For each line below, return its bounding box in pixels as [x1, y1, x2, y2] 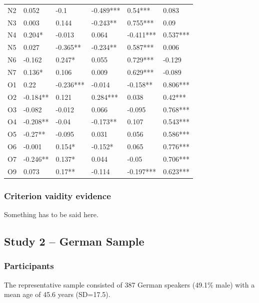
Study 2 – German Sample [4, 234, 144, 249]
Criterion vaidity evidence [4, 189, 111, 202]
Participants [4, 260, 54, 272]
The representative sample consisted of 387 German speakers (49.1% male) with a [4, 279, 255, 290]
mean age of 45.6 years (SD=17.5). [4, 289, 110, 300]
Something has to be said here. [4, 209, 98, 220]
